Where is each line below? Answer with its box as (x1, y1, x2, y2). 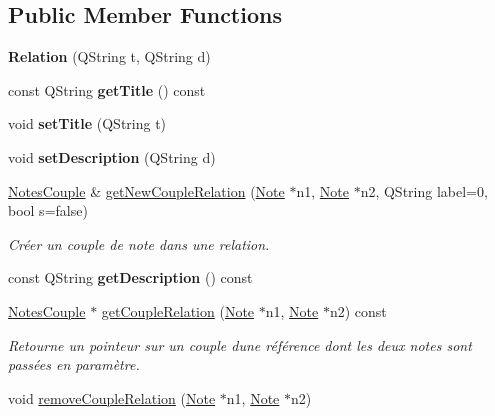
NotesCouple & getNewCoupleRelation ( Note (8, 180, 285, 201)
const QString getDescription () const (8, 267, 253, 288)
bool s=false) (8, 200, 88, 221)
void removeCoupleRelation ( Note (8, 387, 216, 408)
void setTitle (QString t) (8, 113, 167, 134)
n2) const (329, 300, 387, 321)
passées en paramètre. (8, 354, 140, 375)
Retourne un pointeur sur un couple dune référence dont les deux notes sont (8, 334, 472, 355)
